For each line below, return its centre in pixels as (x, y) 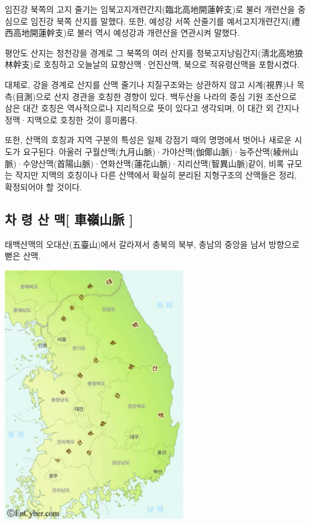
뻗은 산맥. (23, 256)
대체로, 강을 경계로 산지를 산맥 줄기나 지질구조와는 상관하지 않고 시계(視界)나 (150, 84)
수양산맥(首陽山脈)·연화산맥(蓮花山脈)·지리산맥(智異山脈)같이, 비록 (154, 163)
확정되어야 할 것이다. (44, 186)
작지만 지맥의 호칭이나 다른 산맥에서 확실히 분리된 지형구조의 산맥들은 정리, (156, 175)
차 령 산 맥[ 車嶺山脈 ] (69, 219)
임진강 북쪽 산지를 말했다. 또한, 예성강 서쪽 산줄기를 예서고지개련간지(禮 (165, 21)
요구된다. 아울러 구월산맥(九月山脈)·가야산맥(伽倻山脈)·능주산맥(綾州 (156, 151)
